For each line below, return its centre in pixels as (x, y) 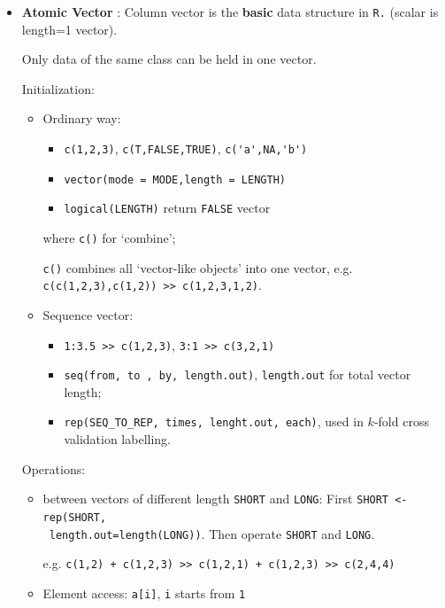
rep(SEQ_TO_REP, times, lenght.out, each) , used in (214, 421)
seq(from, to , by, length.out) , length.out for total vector (238, 374)
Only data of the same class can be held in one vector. (169, 59)
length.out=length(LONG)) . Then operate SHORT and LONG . (212, 533)
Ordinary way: (82, 118)
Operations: (54, 468)
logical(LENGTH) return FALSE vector (167, 208)
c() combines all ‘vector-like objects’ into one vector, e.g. (198, 267)
